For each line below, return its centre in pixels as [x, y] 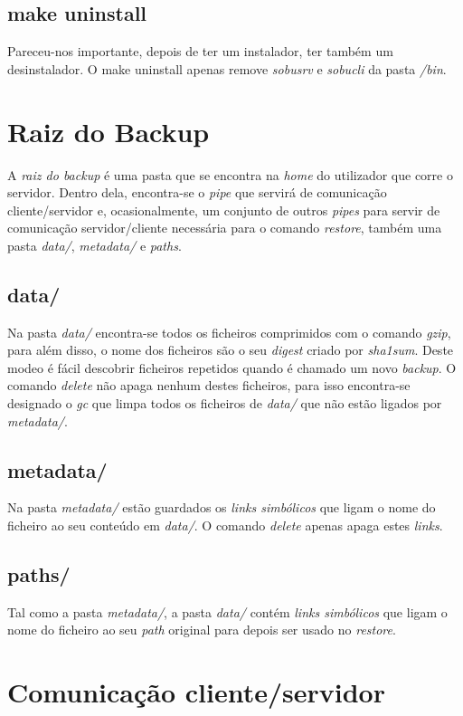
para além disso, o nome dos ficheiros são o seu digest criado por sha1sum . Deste [231, 350]
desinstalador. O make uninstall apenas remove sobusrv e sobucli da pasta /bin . [227, 68]
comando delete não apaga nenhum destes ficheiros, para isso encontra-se [209, 385]
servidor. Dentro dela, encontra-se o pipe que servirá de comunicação [197, 192]
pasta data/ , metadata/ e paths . [94, 245]
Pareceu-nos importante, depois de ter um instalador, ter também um [200, 51]
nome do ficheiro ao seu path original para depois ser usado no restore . [202, 630]
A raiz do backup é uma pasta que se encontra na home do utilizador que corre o [230, 174]
